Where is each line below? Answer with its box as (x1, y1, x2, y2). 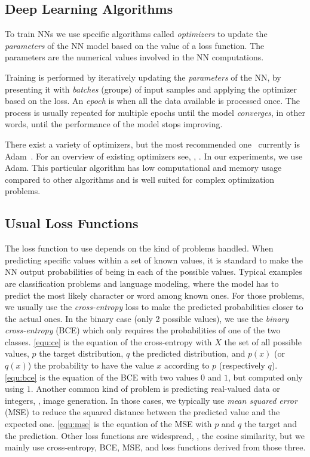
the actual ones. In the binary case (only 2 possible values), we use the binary (5, 312, 289, 324)
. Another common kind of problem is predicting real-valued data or (30, 382, 280, 395)
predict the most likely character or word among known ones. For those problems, (5, 289, 305, 301)
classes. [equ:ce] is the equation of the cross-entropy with (5, 335, 212, 348)
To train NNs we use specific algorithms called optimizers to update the (5, 27, 268, 40)
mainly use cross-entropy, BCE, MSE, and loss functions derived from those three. (5, 441, 306, 453)
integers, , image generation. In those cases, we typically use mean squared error (5, 394, 297, 406)
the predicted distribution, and (132, 347, 245, 360)
